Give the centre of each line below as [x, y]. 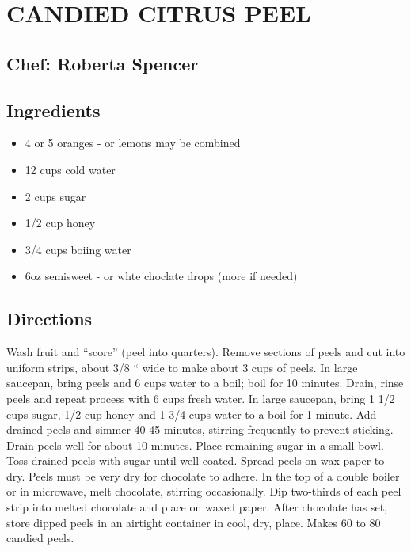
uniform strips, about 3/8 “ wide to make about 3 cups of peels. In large [182, 367]
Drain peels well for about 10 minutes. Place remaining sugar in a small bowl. [195, 445]
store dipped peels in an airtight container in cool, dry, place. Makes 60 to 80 [194, 522]
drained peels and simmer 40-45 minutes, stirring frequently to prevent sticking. [200, 429]
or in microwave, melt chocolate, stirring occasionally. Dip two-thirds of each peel [204, 491]
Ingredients [53, 110]
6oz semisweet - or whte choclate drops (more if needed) [161, 276]
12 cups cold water [70, 169]
